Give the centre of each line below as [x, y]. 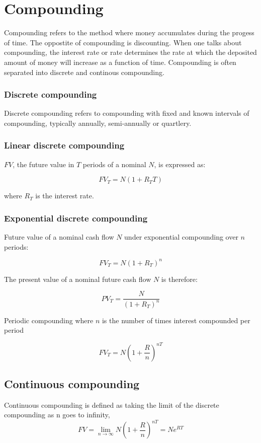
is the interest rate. [65, 196]
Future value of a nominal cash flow [59, 237]
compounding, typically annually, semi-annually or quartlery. [98, 123]
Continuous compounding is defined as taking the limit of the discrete [112, 404]
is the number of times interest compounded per [176, 320]
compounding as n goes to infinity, [57, 415]
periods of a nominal [114, 164]
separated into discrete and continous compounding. [84, 72]
